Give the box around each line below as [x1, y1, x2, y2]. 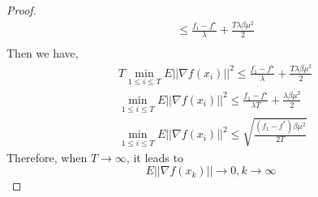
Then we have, [6, 45, 79, 62]
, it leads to [126, 148, 183, 165]
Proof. [6, 2, 37, 18]
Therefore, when [6, 148, 88, 165]
